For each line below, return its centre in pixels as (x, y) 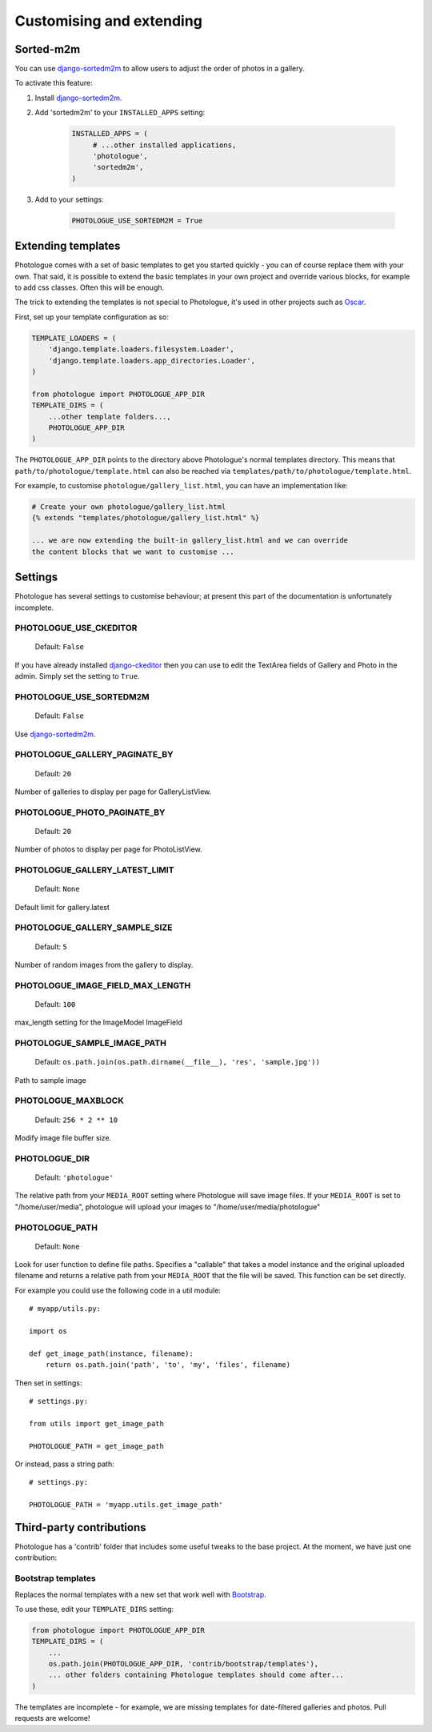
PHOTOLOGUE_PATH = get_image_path (96, 1446)
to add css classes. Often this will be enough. (90, 287)
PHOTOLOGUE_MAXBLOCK (69, 1101)
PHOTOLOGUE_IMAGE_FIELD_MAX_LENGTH (103, 985)
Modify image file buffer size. (63, 1138)
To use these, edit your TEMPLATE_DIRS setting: (94, 1609)
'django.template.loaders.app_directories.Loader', (152, 361)
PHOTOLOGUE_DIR (52, 1158)
